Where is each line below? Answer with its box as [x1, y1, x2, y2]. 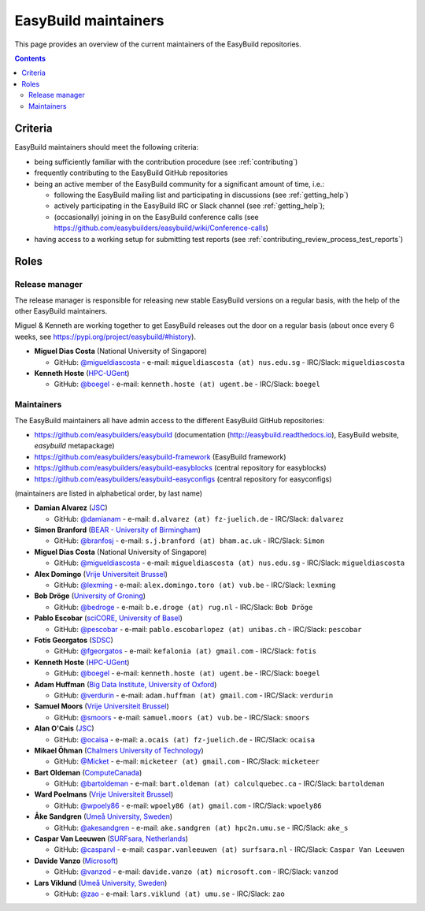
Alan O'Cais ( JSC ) [34, 723, 94, 733]
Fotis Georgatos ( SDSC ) [34, 635, 114, 645]
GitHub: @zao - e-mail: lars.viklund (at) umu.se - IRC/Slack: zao [54, 889, 285, 898]
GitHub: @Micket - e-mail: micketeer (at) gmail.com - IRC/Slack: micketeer [54, 757, 320, 766]
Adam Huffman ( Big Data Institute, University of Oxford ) [34, 679, 217, 689]
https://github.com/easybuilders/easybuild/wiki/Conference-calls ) [54, 223, 269, 232]
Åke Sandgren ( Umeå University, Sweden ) [34, 812, 173, 821]
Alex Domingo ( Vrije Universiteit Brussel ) [34, 569, 168, 578]
